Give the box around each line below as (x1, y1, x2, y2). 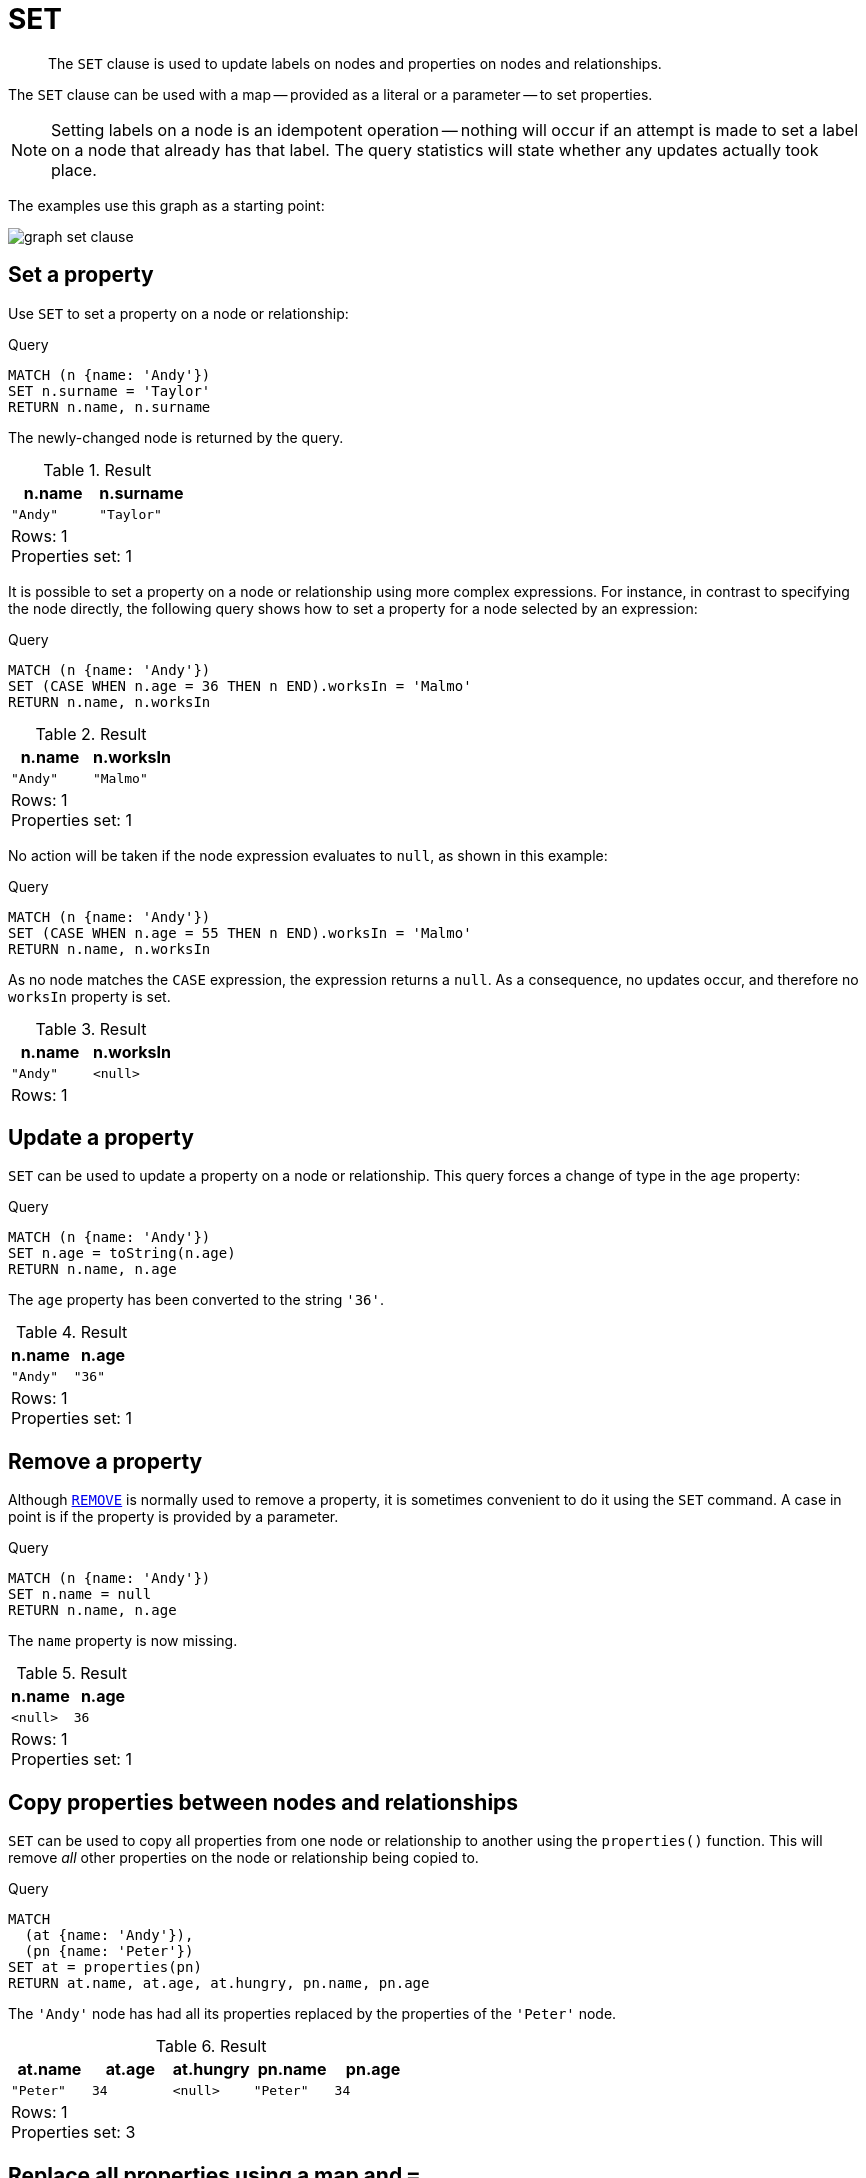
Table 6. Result (155, 2036, 267, 2057)
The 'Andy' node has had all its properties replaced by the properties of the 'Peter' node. (8, 2005, 617, 2023)
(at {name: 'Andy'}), (24, 1927, 194, 1944)
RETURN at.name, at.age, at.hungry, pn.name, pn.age (8, 1975, 430, 1992)
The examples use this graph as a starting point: (8, 196, 325, 214)
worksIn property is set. (8, 987, 171, 1005)
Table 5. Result (16, 1663, 127, 1684)
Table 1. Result (43, 459, 152, 480)
